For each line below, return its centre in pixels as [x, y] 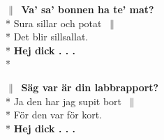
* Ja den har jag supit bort [64, 101]
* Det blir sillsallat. [47, 37]
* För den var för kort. [54, 115]
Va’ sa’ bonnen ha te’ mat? [88, 9]
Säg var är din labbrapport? [90, 87]
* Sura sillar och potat [54, 23]
